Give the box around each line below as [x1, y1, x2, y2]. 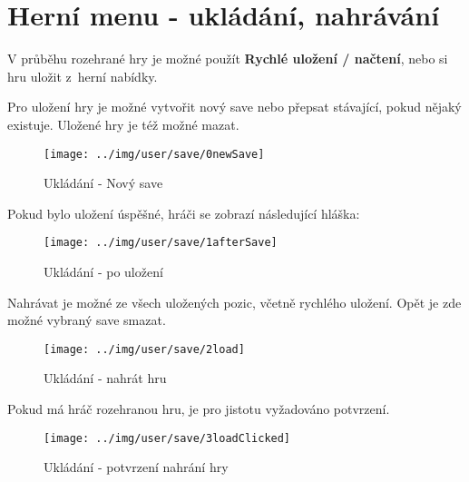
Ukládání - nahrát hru [44, 369, 167, 388]
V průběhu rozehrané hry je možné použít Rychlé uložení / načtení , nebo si [7, 49, 448, 68]
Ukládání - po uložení [44, 262, 163, 280]
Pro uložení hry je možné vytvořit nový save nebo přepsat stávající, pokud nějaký [7, 97, 462, 116]
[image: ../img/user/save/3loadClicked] [44, 431, 291, 445]
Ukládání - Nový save [44, 173, 163, 192]
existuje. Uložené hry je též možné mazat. [7, 114, 239, 133]
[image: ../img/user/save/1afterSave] [44, 236, 278, 250]
